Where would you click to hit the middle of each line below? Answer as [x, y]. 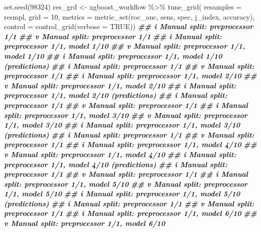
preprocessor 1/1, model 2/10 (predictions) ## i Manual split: [116, 95]
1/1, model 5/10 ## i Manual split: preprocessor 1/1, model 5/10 [122, 194]
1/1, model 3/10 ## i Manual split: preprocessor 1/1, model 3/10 [122, 125]
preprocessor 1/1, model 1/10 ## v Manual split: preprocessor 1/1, [125, 46]
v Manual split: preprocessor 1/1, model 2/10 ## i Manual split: [120, 85]
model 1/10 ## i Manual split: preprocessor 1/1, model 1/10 [113, 55]
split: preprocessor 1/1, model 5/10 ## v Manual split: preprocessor [126, 184]
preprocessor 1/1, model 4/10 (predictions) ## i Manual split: [116, 164]
